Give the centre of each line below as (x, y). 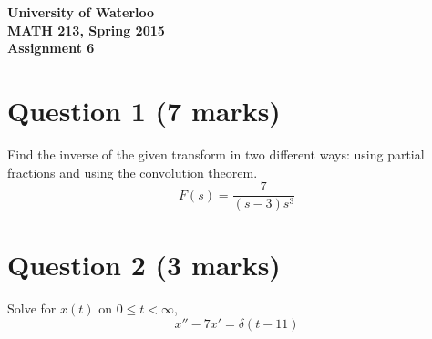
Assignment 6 (51, 48)
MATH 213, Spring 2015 (86, 30)
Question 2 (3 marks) (144, 265)
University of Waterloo (81, 12)
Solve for (32, 308)
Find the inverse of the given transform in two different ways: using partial (216, 154)
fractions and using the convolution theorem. (133, 172)
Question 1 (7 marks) (144, 110)
